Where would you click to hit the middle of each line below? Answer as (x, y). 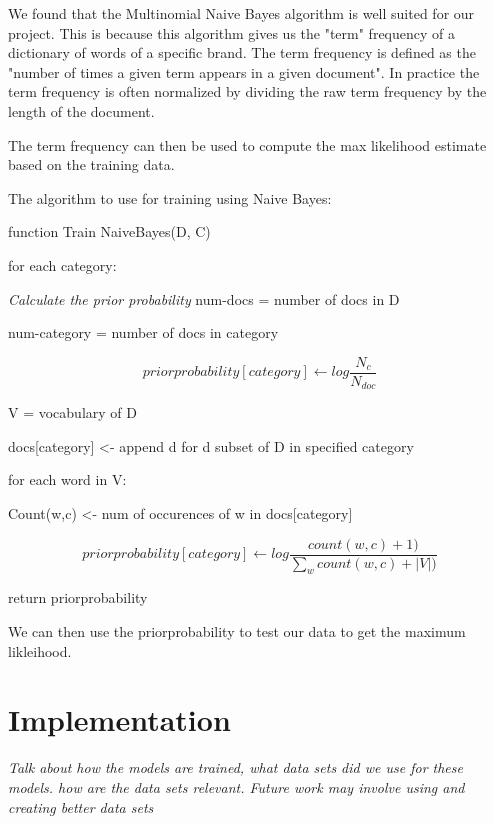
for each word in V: (67, 479)
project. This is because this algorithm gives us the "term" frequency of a (232, 32)
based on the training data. (91, 164)
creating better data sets (81, 806)
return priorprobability (78, 597)
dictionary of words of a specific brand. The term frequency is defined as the (242, 52)
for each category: (62, 264)
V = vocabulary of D (72, 412)
